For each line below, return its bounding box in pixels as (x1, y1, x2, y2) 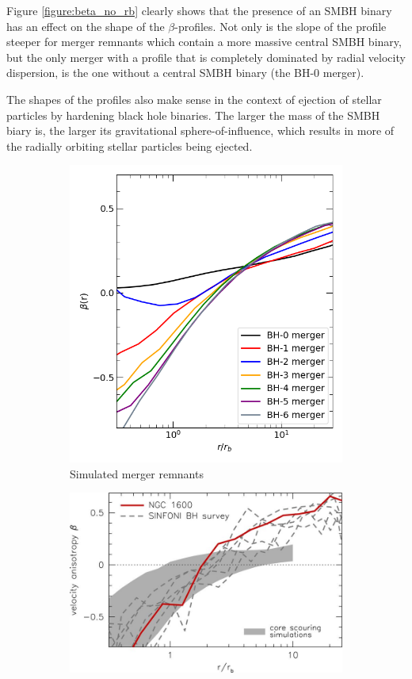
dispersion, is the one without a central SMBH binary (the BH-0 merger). (6, 64, 364, 81)
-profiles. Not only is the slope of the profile (174, 17, 387, 34)
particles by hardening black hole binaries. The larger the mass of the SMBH (6, 106, 380, 123)
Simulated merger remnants (70, 465, 204, 481)
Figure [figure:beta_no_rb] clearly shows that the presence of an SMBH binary (6, 2, 392, 18)
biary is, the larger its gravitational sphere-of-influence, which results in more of (6, 122, 395, 139)
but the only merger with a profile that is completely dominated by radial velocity (6, 48, 406, 65)
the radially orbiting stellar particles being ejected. (6, 137, 253, 154)
